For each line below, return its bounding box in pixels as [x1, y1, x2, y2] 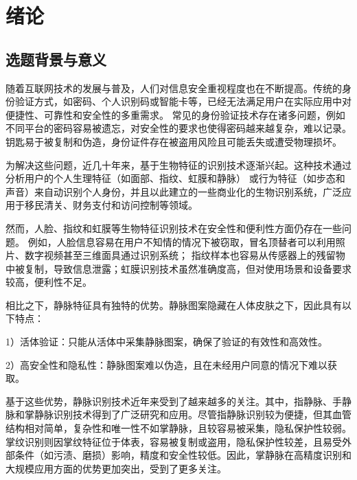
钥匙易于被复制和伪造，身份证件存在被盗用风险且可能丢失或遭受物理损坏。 [5, 134, 342, 148]
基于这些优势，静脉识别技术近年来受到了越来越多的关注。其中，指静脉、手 [5, 393, 342, 408]
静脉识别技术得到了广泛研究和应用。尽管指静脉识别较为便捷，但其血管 [34, 407, 352, 422]
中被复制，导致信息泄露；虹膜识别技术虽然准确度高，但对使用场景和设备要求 [5, 261, 352, 275]
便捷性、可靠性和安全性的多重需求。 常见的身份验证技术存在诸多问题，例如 [5, 107, 345, 122]
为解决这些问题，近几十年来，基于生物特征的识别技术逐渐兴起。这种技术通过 [5, 157, 352, 172]
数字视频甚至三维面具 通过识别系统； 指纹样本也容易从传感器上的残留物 [24, 248, 345, 262]
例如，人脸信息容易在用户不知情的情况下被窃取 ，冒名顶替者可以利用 [27, 234, 336, 249]
